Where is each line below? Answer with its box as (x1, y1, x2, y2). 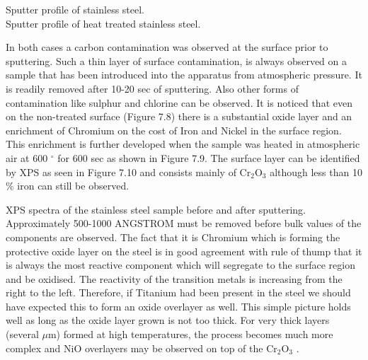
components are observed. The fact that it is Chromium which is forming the (6, 229, 340, 244)
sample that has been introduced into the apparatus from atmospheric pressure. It (6, 67, 362, 82)
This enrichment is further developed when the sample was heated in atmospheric (6, 137, 360, 151)
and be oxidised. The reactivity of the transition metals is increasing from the (6, 271, 343, 286)
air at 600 (6, 150, 48, 165)
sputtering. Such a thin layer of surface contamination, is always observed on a (6, 53, 347, 68)
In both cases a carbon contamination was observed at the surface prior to (6, 40, 328, 54)
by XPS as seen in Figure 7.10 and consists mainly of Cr (6, 164, 251, 179)
